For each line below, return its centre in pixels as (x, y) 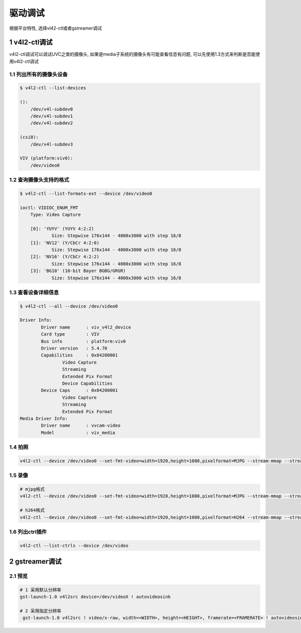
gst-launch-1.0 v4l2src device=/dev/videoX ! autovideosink (95, 597)
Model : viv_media (78, 432)
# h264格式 (32, 510)
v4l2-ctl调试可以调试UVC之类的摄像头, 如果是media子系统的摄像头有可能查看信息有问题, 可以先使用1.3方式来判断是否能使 (135, 54)
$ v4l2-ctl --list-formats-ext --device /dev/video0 (86, 194)
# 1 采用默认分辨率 (41, 590)
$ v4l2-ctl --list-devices (53, 88)
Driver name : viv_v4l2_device (86, 327)
